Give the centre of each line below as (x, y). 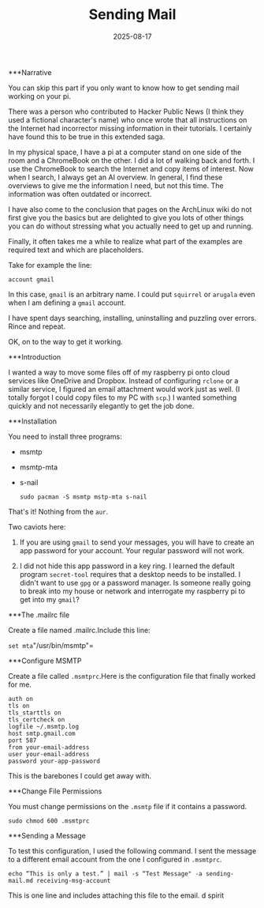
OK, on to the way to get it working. (66, 341)
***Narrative (30, 72)
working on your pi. (40, 96)
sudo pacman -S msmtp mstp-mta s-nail (83, 497)
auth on (21, 699)
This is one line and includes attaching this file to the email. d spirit (116, 895)
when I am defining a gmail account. (67, 303)
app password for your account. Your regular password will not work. (132, 550)
